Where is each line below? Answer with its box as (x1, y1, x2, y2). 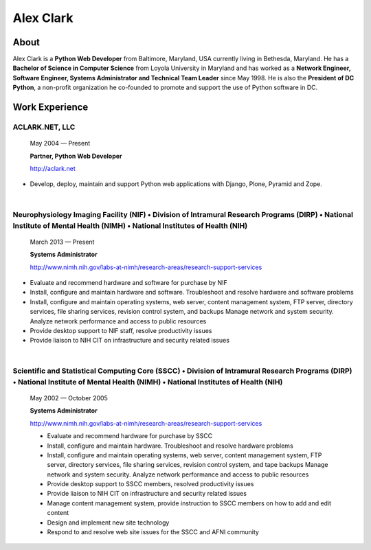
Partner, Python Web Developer (30, 152, 123, 160)
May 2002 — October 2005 (30, 393, 108, 402)
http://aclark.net (30, 164, 76, 172)
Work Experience (12, 102, 89, 113)
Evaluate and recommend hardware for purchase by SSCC (47, 432, 213, 440)
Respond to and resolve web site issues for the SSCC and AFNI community (47, 528, 259, 536)
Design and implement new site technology (47, 518, 170, 527)
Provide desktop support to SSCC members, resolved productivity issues (47, 480, 254, 488)
